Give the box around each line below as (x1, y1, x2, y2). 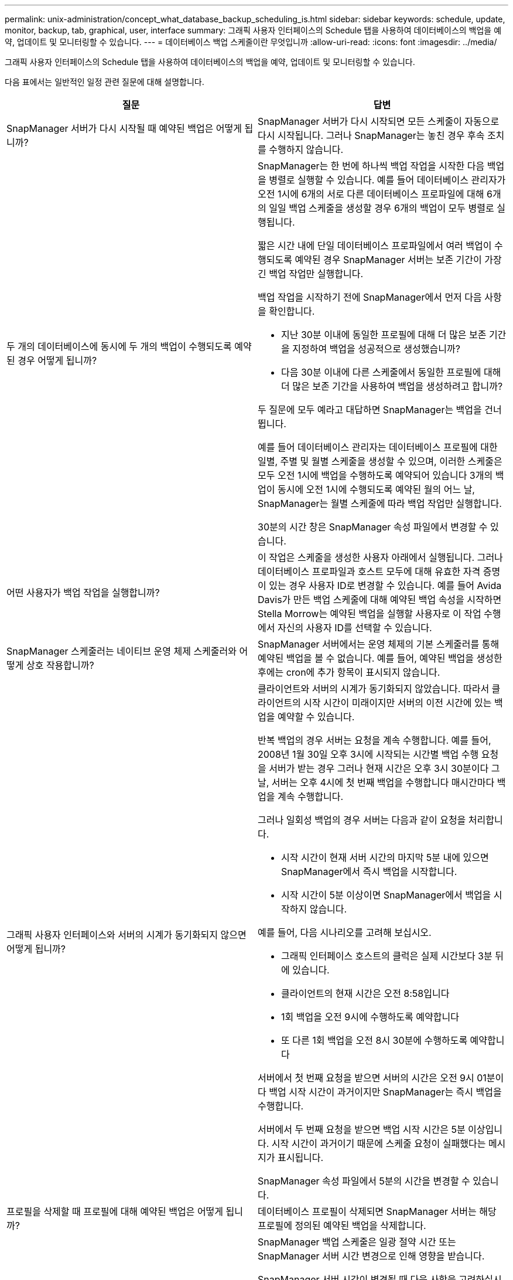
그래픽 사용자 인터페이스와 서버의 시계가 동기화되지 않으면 (6, 929, 247, 941)
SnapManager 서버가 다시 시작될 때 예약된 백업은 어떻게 (6, 122, 242, 134)
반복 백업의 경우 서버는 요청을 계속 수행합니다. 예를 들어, (258, 734, 491, 746)
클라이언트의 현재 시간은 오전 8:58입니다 (281, 988, 450, 999)
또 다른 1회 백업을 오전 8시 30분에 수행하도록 (281, 1034, 468, 1046)
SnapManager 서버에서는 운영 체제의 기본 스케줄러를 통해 (258, 638, 500, 650)
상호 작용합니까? (26, 659, 94, 671)
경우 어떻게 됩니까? (18, 355, 97, 366)
